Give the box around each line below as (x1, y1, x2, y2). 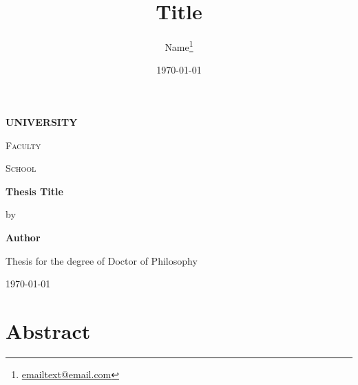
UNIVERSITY (6, 114, 78, 129)
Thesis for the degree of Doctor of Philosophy (6, 253, 198, 267)
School (6, 161, 36, 175)
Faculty (6, 137, 41, 152)
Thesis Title (6, 184, 63, 198)
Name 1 (165, 38, 193, 54)
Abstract (6, 316, 91, 344)
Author (6, 230, 41, 244)
